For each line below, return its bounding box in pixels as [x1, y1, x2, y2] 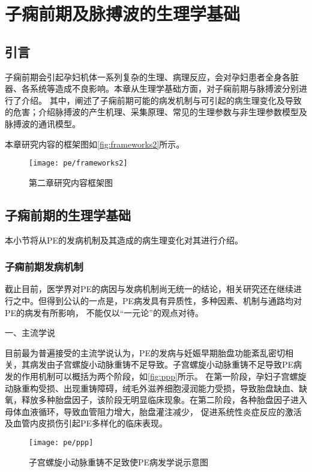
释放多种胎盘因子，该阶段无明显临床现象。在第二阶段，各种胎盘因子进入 [21, 393, 307, 406]
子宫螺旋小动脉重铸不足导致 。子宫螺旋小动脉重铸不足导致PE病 [55, 358, 302, 371]
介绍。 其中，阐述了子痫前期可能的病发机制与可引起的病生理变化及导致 [21, 94, 302, 106]
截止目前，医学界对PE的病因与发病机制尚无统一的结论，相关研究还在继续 [5, 282, 294, 295]
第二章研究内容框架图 [29, 176, 113, 188]
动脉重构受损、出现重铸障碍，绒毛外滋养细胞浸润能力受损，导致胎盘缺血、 [5, 381, 299, 394]
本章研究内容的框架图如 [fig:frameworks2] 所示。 [5, 137, 185, 150]
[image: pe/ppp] [29, 438, 94, 447]
